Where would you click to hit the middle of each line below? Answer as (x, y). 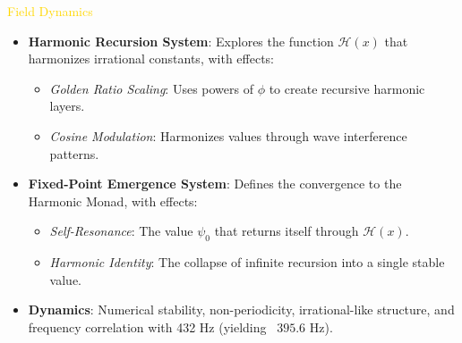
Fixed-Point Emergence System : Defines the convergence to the (215, 184)
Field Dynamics (50, 11)
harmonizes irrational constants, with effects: (151, 59)
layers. (67, 106)
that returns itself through (287, 231)
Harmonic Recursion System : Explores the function (181, 41)
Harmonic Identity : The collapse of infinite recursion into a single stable (247, 262)
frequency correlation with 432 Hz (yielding (147, 326)
